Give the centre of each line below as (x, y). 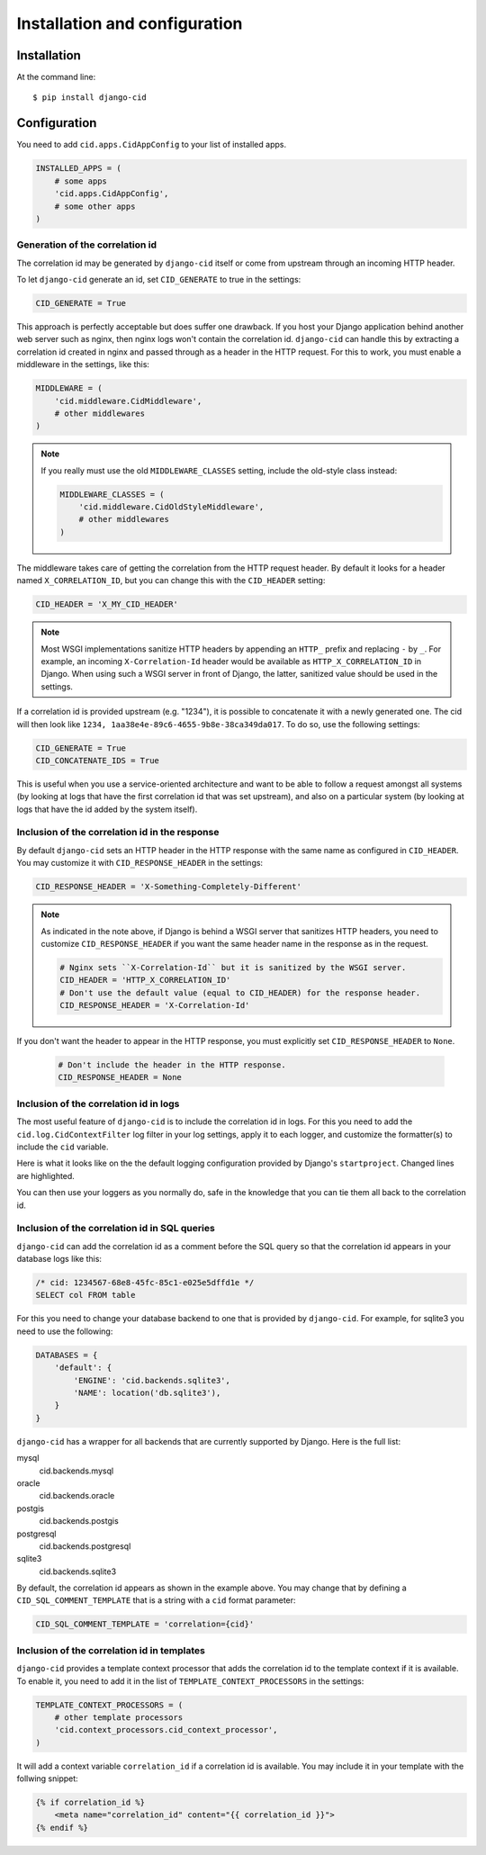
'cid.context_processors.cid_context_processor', (166, 1730)
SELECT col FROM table (85, 1295)
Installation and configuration (130, 23)
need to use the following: (65, 1331)
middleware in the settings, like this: (83, 365)
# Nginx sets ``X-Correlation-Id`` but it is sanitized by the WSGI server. (233, 967)
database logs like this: (59, 1259)
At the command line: (56, 77)
